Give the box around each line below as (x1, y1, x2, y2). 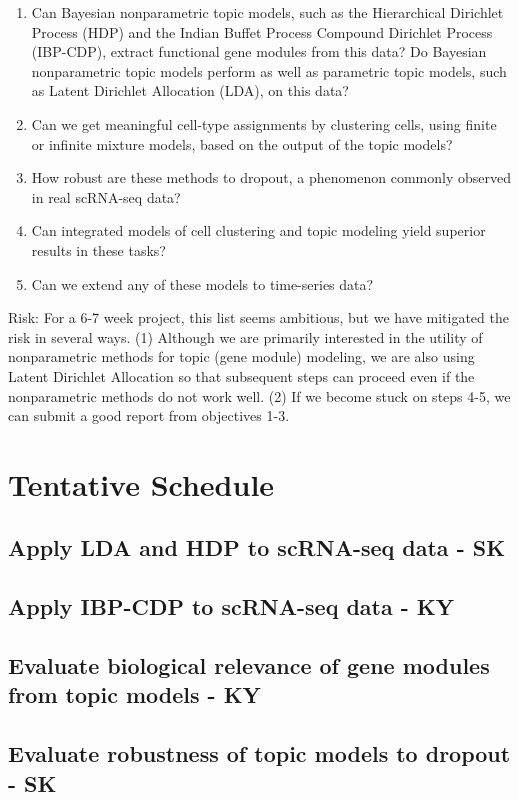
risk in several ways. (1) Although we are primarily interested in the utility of (8, 326, 483, 347)
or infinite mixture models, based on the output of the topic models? (31, 133, 453, 154)
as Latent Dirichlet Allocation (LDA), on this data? (31, 80, 349, 101)
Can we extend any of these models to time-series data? (31, 273, 374, 294)
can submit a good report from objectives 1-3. (8, 405, 290, 426)
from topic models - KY (8, 679, 261, 710)
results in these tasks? (31, 239, 166, 260)
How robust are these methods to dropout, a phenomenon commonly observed (31, 167, 511, 188)
